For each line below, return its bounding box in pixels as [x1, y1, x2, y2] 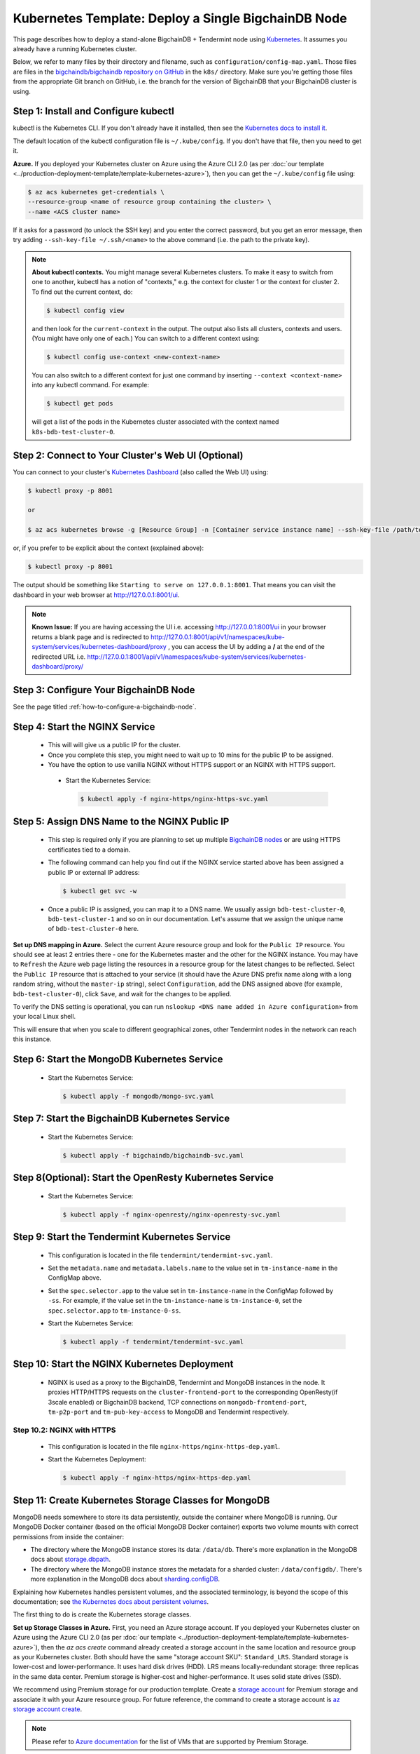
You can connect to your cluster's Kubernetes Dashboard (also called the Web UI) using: [13, 467, 269, 476]
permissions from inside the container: [13, 1532, 125, 1541]
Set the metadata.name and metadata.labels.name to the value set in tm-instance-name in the [48, 1264, 338, 1272]
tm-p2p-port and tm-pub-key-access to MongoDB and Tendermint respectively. [48, 1407, 290, 1417]
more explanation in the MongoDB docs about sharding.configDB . [30, 1575, 220, 1584]
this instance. [13, 1035, 52, 1043]
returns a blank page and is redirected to [31, 632, 150, 641]
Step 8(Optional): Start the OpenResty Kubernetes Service [13, 1172, 274, 1184]
